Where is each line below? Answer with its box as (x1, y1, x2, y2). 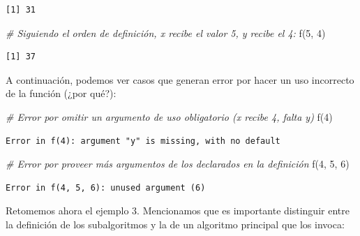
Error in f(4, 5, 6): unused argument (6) (6, 182, 206, 193)
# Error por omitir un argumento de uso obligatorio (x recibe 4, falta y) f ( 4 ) (6, 109, 333, 124)
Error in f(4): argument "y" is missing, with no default (6, 135, 280, 146)
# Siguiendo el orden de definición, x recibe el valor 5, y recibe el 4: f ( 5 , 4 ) (6, 25, 326, 40)
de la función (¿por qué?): (6, 86, 117, 101)
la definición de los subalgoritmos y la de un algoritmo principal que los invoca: (6, 216, 345, 231)
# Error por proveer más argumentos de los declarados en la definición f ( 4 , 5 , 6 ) (6, 156, 350, 171)
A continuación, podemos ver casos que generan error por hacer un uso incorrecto (6, 72, 354, 87)
